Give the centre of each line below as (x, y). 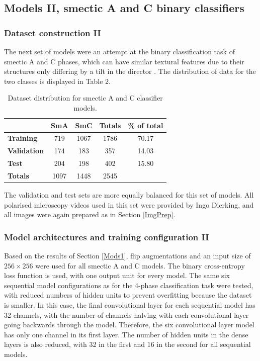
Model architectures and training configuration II (107, 237)
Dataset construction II (53, 32)
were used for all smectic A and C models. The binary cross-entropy (140, 265)
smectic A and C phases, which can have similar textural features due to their (124, 61)
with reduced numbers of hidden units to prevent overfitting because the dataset (128, 295)
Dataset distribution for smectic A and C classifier (85, 98)
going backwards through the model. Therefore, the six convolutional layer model (129, 325)
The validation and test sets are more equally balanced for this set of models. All (129, 195)
